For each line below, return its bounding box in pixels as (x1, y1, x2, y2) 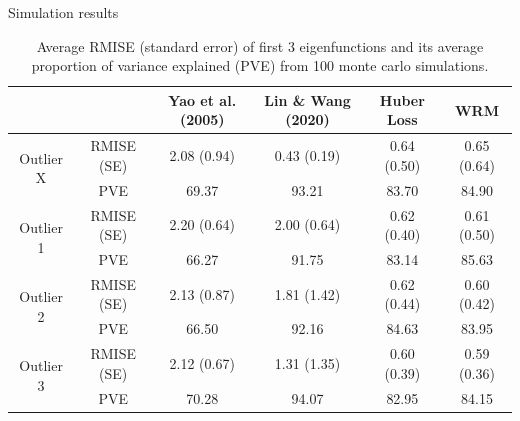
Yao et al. (168, 89, 237, 110)
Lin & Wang (264, 89, 351, 110)
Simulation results (8, 2, 119, 22)
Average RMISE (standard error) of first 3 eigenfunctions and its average (36, 35, 484, 56)
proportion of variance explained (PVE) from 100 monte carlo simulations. (31, 55, 489, 76)
